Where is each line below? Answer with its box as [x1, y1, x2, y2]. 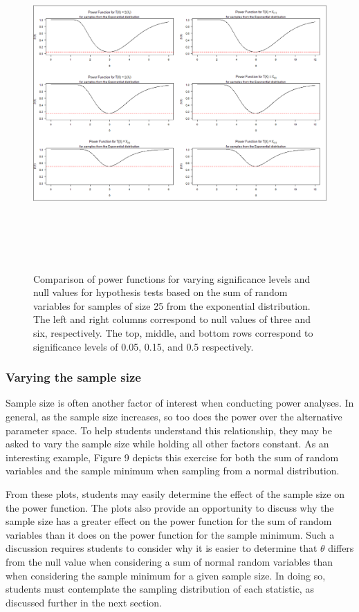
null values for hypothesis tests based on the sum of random [33, 285, 288, 299]
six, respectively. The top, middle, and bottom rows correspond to [33, 325, 313, 340]
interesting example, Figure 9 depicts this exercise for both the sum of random [6, 449, 339, 464]
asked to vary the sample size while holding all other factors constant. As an [6, 436, 329, 451]
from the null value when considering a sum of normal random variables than [6, 554, 333, 568]
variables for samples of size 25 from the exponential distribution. [33, 298, 311, 313]
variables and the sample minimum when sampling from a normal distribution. [6, 463, 340, 478]
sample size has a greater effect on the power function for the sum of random [6, 514, 332, 528]
